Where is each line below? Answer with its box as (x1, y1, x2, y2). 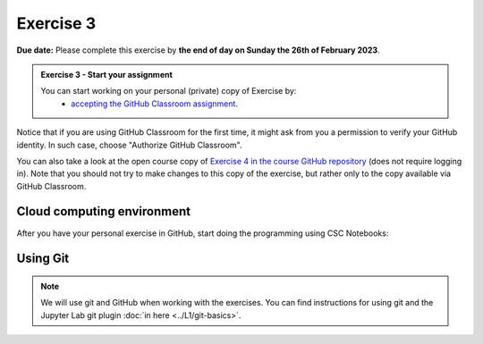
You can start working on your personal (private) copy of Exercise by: (40, 86, 297, 96)
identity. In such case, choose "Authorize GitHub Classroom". (16, 139, 242, 150)
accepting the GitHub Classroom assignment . (71, 98, 239, 109)
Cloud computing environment (16, 204, 191, 219)
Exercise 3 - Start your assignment (40, 69, 174, 80)
